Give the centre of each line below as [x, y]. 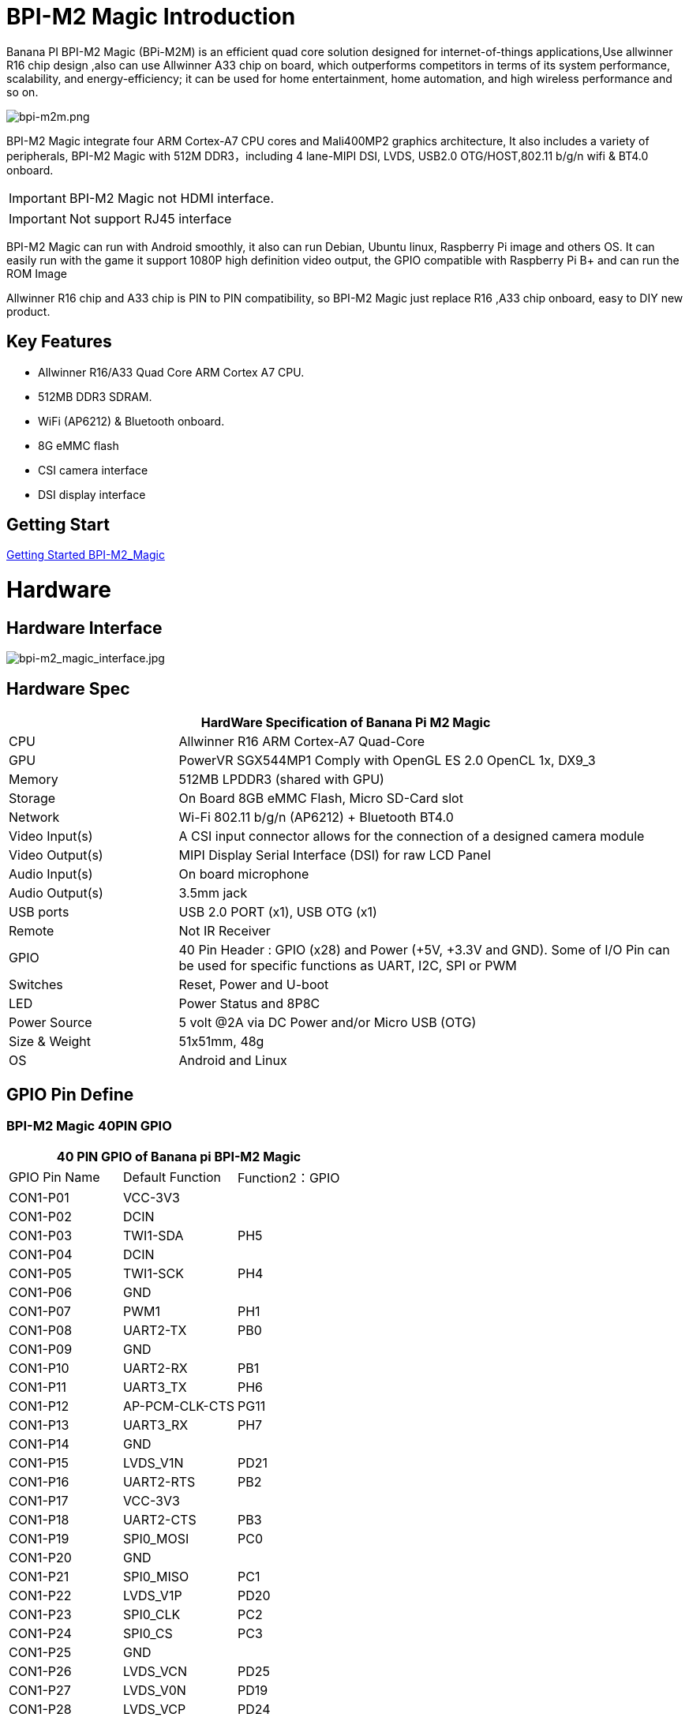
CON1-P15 [39, 1463]
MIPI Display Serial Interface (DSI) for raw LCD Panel [335, 855]
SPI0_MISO [156, 1577]
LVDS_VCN [155, 1672]
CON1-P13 [39, 1425]
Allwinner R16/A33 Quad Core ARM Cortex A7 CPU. [171, 372]
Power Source [51, 1023]
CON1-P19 [39, 1539]
